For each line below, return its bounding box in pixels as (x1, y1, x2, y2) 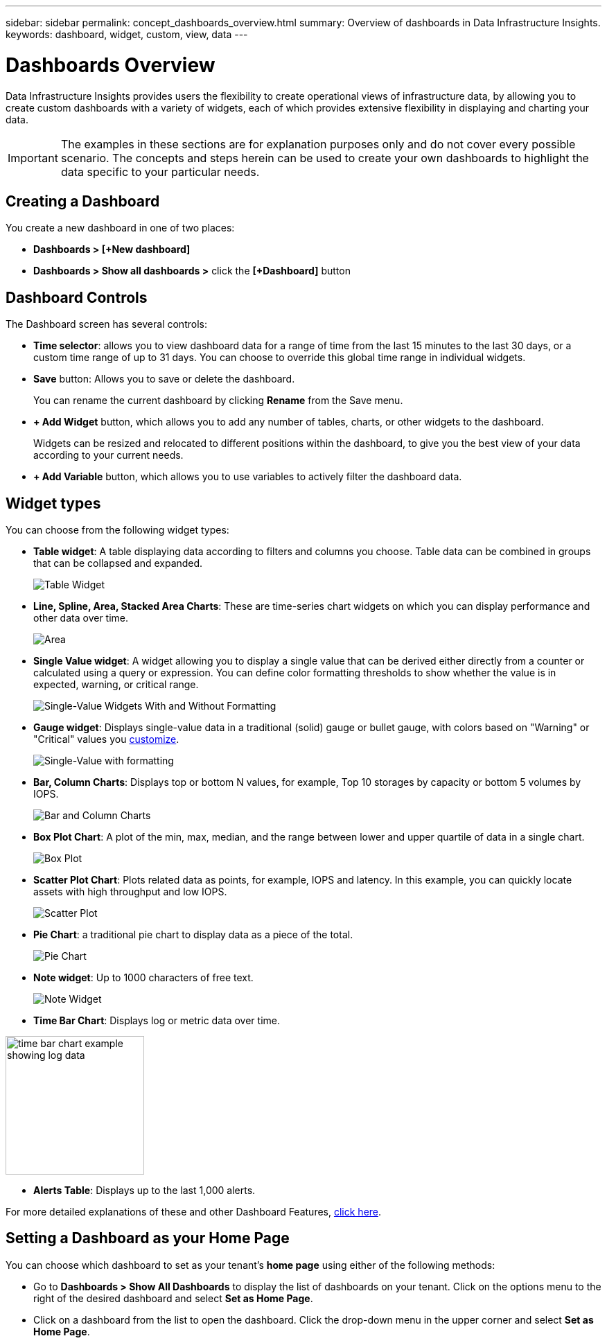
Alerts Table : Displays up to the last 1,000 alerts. (33, 1184, 256, 1197)
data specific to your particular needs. (60, 164, 260, 179)
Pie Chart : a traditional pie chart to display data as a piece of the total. (33, 929, 353, 941)
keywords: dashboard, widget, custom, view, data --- (6, 28, 248, 40)
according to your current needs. (33, 449, 184, 462)
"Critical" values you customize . (33, 733, 179, 746)
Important (8, 150, 58, 165)
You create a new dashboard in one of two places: (6, 222, 235, 234)
